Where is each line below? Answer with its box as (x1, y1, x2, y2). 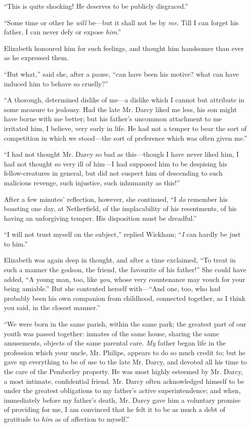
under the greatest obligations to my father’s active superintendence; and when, (4, 385, 241, 395)
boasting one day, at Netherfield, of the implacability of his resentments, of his (4, 203, 237, 213)
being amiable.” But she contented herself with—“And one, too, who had (4, 283, 220, 294)
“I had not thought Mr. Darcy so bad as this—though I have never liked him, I (4, 149, 239, 159)
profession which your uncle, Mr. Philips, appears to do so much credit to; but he (4, 347, 246, 357)
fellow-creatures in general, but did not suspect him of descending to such (4, 168, 223, 178)
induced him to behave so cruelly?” (4, 78, 109, 88)
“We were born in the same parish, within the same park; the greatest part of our (4, 319, 247, 329)
